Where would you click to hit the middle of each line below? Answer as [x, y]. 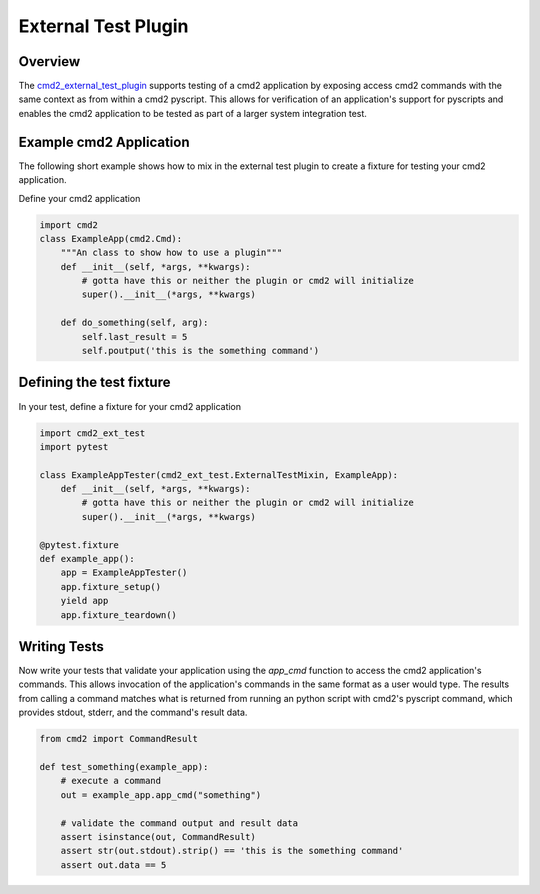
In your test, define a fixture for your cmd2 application [130, 406]
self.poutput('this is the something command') [200, 351]
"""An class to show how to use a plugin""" [171, 253]
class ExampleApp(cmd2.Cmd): [111, 238]
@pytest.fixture [79, 544]
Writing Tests [61, 646]
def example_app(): [87, 559]
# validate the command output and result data [179, 823]
